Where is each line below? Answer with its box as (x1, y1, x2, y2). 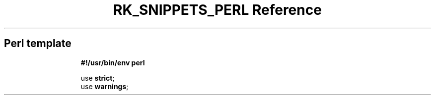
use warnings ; (80, 82, 129, 91)
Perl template (4, 37, 72, 50)
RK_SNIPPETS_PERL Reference (113, 1, 322, 18)
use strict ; (80, 73, 115, 82)
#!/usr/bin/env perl (80, 58, 145, 67)
